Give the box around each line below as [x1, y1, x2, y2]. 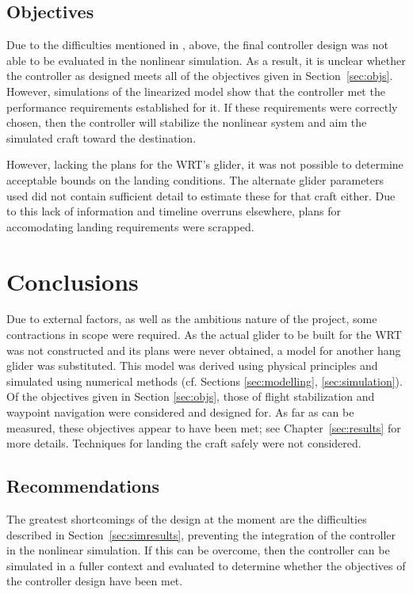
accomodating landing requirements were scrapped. [6, 218, 254, 234]
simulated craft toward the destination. [6, 129, 197, 146]
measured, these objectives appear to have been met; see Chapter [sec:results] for [6, 419, 401, 436]
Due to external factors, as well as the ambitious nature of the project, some [6, 310, 377, 327]
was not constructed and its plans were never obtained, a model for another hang [6, 341, 401, 358]
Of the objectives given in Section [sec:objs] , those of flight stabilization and [6, 388, 375, 405]
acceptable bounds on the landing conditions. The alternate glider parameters [6, 171, 384, 188]
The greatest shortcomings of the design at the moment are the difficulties [6, 511, 367, 527]
